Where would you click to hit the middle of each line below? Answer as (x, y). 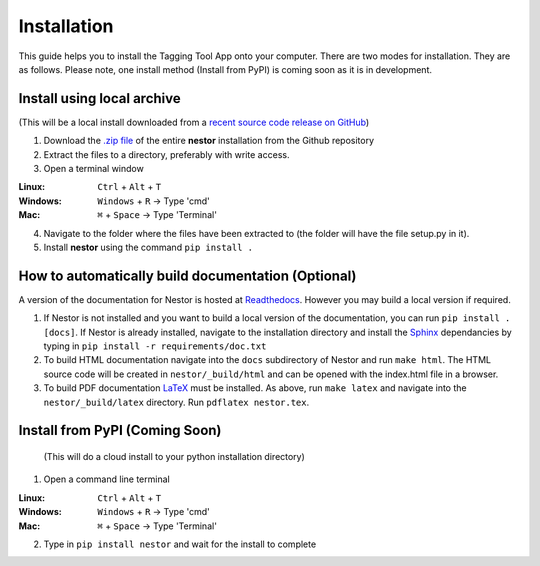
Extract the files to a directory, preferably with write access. (166, 154)
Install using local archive (99, 98)
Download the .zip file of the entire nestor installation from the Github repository (209, 141)
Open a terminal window (93, 169)
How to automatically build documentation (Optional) (187, 275)
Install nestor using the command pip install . (148, 247)
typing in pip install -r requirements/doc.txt (155, 346)
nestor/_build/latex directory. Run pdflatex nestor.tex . (176, 402)
